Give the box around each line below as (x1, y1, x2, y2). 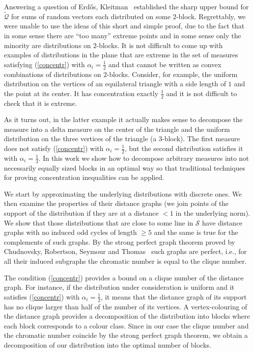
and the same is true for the (154, 227, 238, 237)
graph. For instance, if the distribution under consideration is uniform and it (4, 282, 235, 292)
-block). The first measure (162, 133, 240, 144)
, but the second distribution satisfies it (124, 143, 243, 153)
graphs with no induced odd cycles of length (4, 227, 137, 237)
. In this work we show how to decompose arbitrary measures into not (38, 152, 249, 163)
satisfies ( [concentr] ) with (4, 291, 80, 302)
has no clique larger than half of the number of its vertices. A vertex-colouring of (4, 301, 248, 311)
